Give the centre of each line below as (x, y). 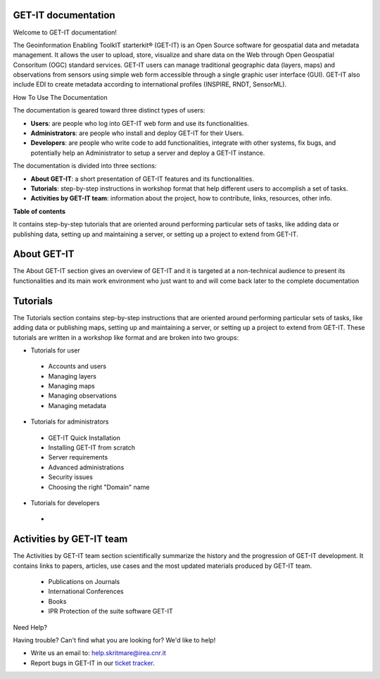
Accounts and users (77, 367)
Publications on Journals (84, 582)
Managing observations (83, 396)
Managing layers (72, 376)
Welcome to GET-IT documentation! (65, 32)
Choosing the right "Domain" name (99, 487)
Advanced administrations (86, 467)
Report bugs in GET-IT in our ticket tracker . (93, 663)
